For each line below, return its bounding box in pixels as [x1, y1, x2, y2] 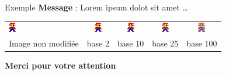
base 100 [186, 37, 217, 49]
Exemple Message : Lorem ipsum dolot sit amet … [5, 1, 188, 13]
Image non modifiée [9, 37, 79, 49]
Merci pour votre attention [5, 59, 116, 72]
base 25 [152, 37, 179, 49]
